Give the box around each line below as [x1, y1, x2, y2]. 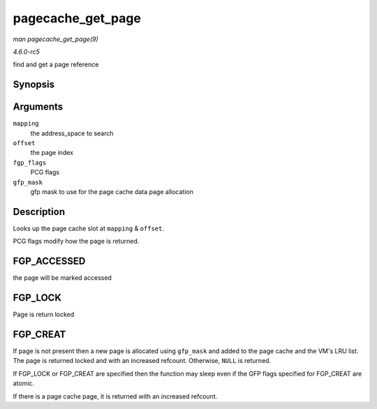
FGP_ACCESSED [13, 255, 86, 267]
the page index [30, 149, 73, 157]
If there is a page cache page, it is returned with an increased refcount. [13, 392, 218, 401]
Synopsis [13, 79, 55, 91]
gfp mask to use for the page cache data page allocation [30, 187, 193, 195]
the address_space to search [30, 129, 114, 137]
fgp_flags [13, 158, 47, 167]
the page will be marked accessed [13, 274, 112, 282]
